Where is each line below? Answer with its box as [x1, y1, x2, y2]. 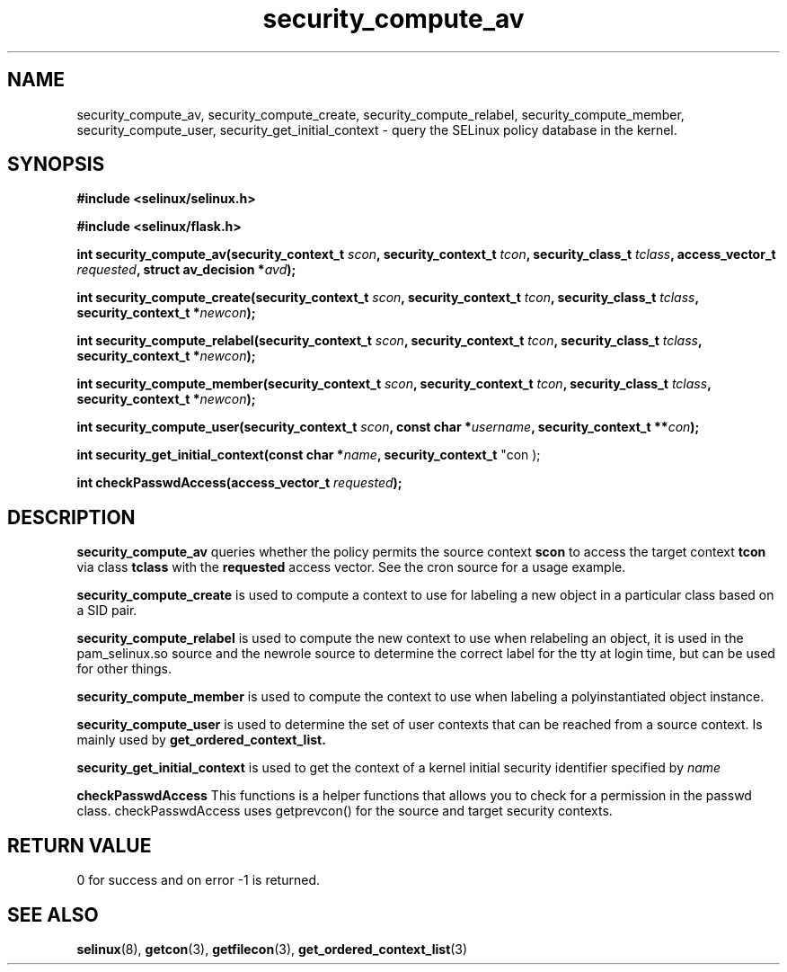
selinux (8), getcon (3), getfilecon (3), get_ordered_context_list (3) [76, 941, 468, 957]
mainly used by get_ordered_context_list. [76, 732, 326, 748]
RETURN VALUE [7, 834, 152, 857]
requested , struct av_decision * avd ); [76, 262, 296, 278]
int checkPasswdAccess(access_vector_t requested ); [76, 475, 402, 491]
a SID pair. [76, 602, 137, 619]
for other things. [76, 661, 172, 677]
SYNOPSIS [7, 153, 105, 176]
